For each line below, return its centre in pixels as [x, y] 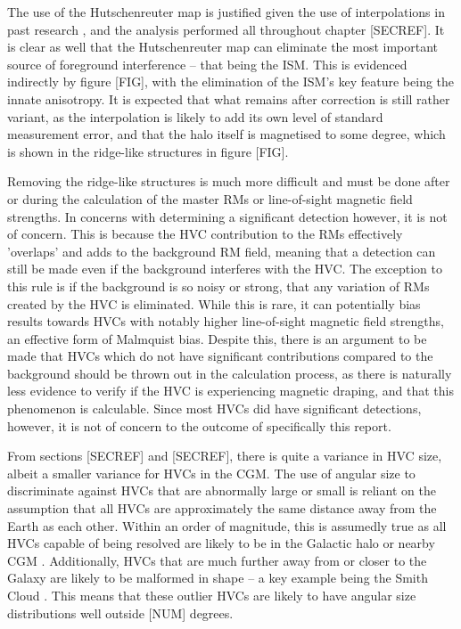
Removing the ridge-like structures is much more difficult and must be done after [229, 181]
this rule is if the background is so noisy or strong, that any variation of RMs [218, 286]
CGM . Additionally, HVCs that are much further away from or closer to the [217, 560]
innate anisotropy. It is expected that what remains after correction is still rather [229, 98]
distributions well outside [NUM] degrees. [120, 613]
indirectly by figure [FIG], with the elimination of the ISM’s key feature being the [231, 82]
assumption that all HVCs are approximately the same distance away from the [222, 508]
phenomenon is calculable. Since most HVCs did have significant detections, [214, 408]
